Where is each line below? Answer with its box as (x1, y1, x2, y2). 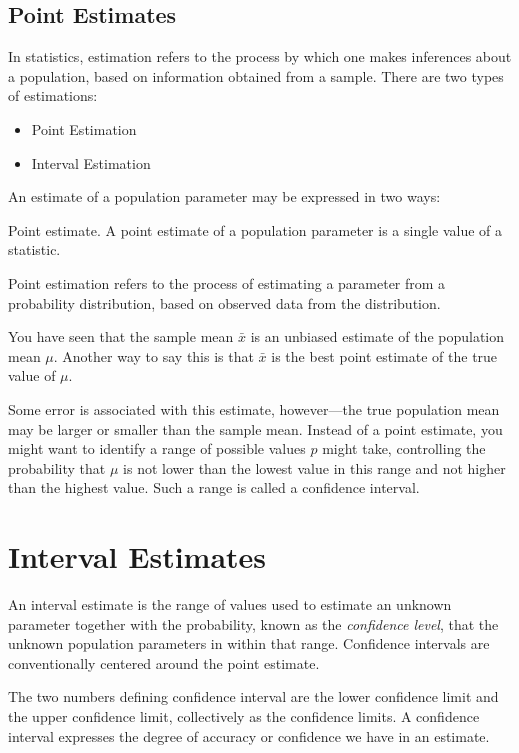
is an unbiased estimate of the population (250, 326, 505, 347)
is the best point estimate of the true (271, 345, 498, 366)
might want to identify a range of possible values (8, 438, 306, 459)
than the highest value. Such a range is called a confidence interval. (8, 477, 420, 498)
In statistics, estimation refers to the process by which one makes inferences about (8, 46, 512, 67)
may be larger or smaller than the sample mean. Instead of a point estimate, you (8, 418, 503, 439)
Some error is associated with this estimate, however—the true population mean (8, 398, 500, 419)
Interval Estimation (31, 152, 151, 173)
